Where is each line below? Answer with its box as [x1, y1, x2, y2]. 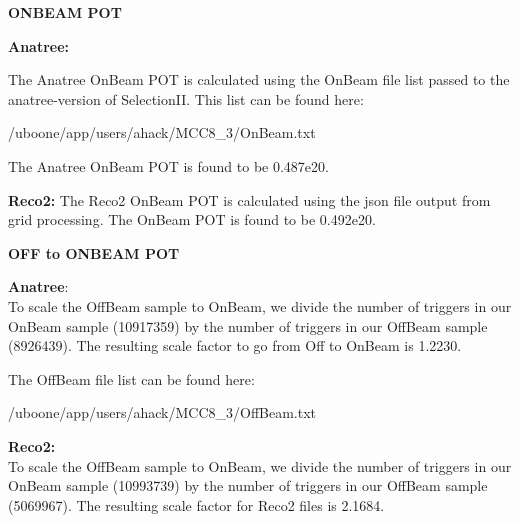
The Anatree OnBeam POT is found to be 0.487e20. [8, 155, 329, 176]
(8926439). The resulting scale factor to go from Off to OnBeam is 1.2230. [8, 335, 462, 356]
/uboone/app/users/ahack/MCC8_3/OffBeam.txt [8, 402, 317, 423]
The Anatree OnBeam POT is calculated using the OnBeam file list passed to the [8, 69, 510, 90]
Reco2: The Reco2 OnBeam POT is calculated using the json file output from [8, 189, 491, 210]
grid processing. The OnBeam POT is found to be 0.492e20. [8, 209, 376, 230]
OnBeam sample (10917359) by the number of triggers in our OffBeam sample [8, 315, 488, 336]
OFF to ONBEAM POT [8, 242, 180, 263]
